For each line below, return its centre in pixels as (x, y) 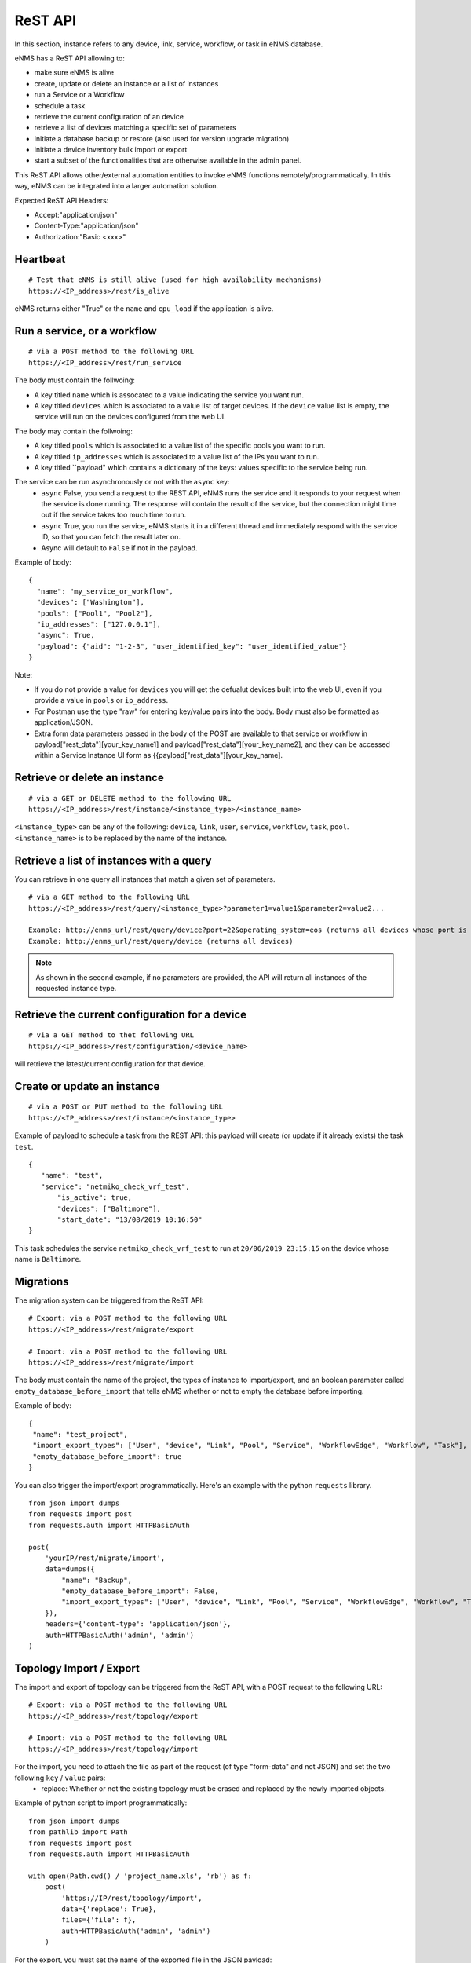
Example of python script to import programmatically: (101, 1803)
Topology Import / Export (77, 1668)
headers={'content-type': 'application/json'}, (138, 1624)
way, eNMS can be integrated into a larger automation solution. (117, 186)
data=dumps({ (69, 1569)
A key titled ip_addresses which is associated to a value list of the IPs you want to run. (177, 456)
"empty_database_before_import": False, (140, 1591)
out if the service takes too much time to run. (114, 515)
